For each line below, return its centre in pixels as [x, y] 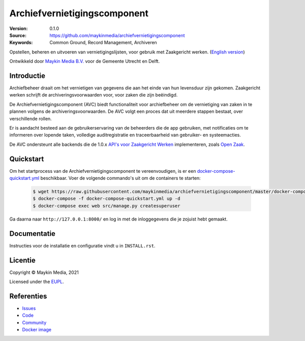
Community [34, 322]
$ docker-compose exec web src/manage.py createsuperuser [106, 206]
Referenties [28, 296]
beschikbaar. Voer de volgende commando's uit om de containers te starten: [120, 178]
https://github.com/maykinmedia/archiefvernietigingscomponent [117, 35]
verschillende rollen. [30, 118]
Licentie [22, 260]
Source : [18, 35]
